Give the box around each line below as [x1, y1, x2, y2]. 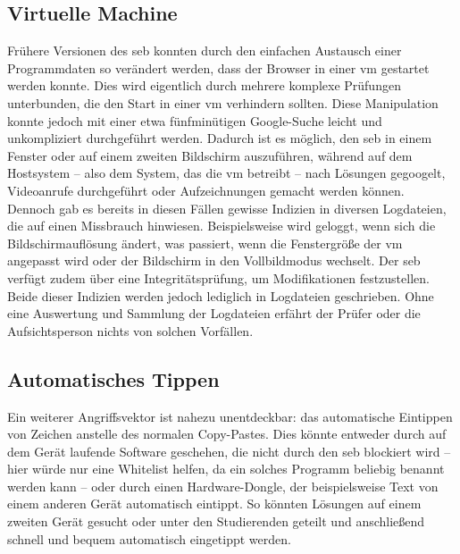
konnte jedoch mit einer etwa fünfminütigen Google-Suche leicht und [7, 111, 382, 130]
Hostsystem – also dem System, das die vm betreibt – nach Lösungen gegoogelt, [7, 164, 446, 182]
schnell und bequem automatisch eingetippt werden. [7, 529, 291, 548]
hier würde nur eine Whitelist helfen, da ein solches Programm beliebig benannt [7, 459, 445, 478]
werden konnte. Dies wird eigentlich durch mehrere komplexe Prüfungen [7, 76, 401, 95]
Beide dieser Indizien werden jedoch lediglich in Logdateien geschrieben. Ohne [7, 286, 434, 305]
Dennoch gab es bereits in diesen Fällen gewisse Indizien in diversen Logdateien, [7, 198, 447, 217]
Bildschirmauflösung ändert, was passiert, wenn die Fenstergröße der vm [7, 233, 403, 252]
